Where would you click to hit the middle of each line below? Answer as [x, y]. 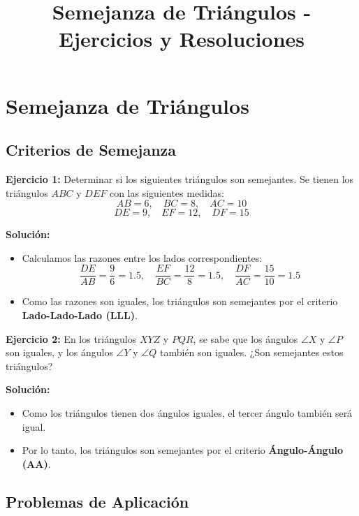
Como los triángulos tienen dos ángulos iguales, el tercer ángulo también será [187, 412]
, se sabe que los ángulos [246, 338]
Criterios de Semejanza [91, 150]
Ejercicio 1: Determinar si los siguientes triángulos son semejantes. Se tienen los [180, 178]
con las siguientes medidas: [167, 192]
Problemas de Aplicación [97, 501]
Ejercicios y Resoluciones [182, 39]
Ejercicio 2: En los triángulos [71, 338]
